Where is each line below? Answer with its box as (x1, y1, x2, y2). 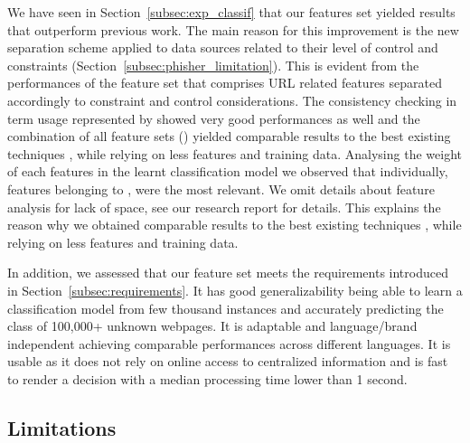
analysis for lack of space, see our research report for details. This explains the (7, 197, 441, 216)
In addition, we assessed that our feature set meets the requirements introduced (7, 263, 448, 282)
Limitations (7, 413, 117, 441)
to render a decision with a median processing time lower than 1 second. (7, 369, 408, 388)
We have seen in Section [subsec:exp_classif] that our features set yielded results (7, 3, 456, 21)
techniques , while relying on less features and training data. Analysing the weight (7, 144, 462, 163)
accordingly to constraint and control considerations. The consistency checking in (7, 90, 457, 109)
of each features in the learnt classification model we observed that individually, (7, 162, 448, 181)
